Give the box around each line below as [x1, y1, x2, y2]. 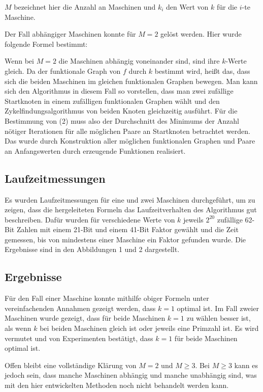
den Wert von [166, 2, 209, 12]
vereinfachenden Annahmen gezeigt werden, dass [5, 302, 156, 313]
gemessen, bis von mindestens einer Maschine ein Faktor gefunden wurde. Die [5, 234, 246, 244]
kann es [234, 359, 258, 370]
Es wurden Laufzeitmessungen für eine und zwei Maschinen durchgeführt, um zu [5, 194, 255, 205]
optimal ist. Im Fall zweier [177, 302, 259, 313]
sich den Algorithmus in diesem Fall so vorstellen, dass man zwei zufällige [5, 86, 234, 96]
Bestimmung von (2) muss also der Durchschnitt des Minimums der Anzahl [5, 115, 239, 126]
